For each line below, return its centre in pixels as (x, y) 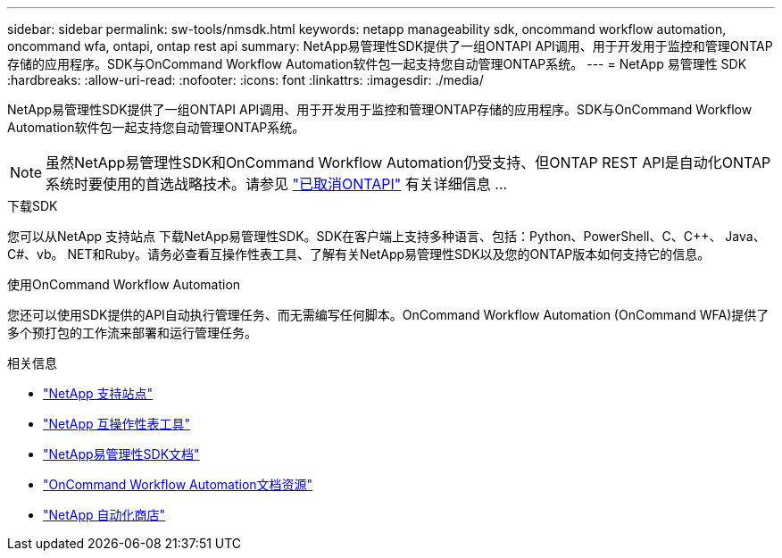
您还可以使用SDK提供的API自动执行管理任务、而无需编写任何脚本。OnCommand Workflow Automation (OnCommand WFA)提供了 (388, 315)
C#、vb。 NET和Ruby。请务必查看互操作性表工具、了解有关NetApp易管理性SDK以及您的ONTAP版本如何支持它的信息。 (359, 254)
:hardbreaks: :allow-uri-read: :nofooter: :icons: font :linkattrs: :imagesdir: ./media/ (245, 80)
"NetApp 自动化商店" (104, 515)
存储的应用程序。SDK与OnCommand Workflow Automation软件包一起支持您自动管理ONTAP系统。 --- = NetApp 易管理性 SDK (377, 64)
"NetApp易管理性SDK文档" (121, 454)
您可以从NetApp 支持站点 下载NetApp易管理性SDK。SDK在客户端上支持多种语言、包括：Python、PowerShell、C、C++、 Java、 (387, 236)
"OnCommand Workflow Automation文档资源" (178, 484)
